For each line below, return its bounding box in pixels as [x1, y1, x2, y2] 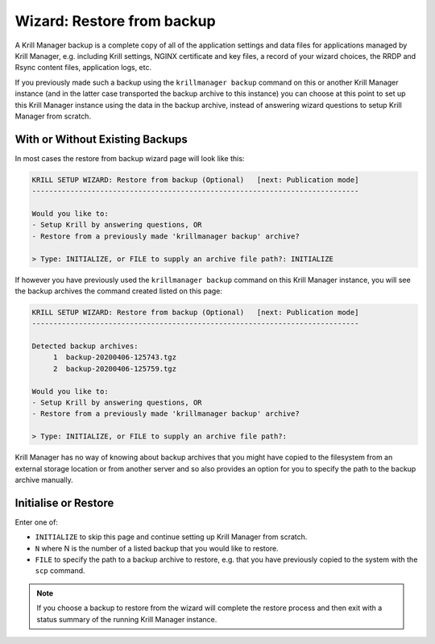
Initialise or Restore [14, 496, 114, 509]
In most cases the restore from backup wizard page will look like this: [14, 153, 245, 163]
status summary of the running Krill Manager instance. [36, 614, 217, 624]
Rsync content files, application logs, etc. [14, 63, 152, 73]
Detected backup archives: [31, 342, 139, 351]
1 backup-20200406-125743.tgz [52, 353, 177, 362]
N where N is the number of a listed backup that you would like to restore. [35, 543, 279, 553]
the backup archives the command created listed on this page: [14, 286, 223, 296]
